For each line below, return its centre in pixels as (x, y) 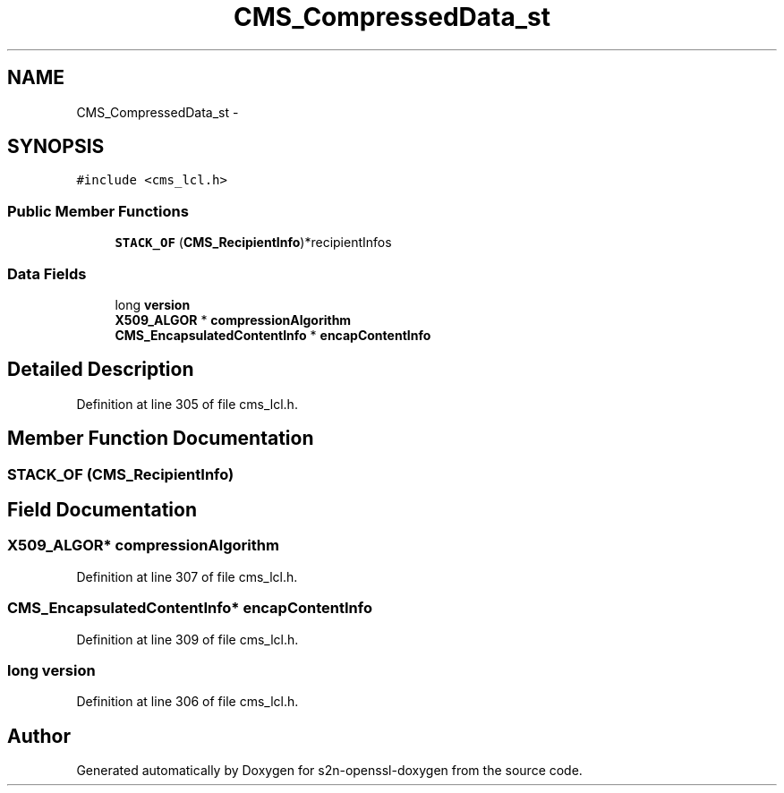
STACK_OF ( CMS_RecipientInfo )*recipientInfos (253, 243)
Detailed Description (101, 370)
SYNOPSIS (56, 147)
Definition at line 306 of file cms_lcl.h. (187, 702)
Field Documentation (102, 510)
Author (39, 736)
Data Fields (47, 273)
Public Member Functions (98, 211)
